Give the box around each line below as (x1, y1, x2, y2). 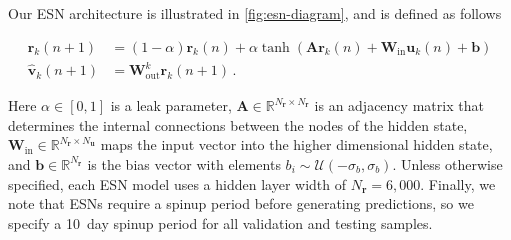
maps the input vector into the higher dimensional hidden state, (100, 134, 493, 155)
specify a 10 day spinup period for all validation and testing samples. (8, 212, 433, 233)
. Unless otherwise (392, 153, 503, 174)
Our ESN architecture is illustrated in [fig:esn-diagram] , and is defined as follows (8, 3, 502, 23)
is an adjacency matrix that (314, 95, 484, 116)
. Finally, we (420, 173, 496, 194)
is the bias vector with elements (87, 153, 281, 174)
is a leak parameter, (110, 95, 232, 116)
